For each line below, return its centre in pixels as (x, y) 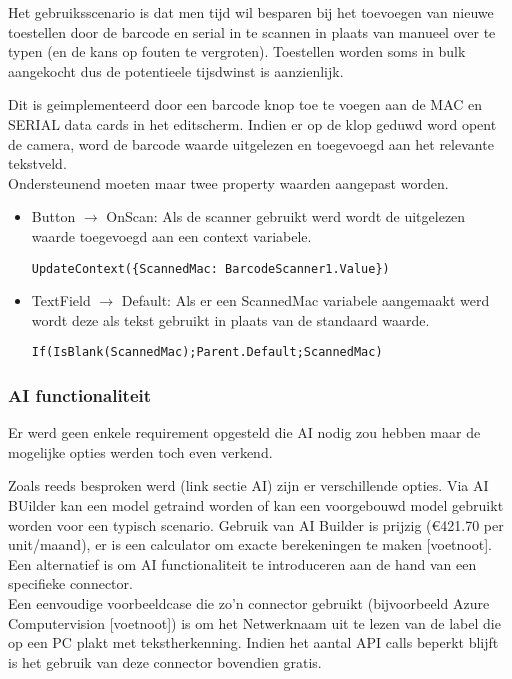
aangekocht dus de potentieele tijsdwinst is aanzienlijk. (176, 70)
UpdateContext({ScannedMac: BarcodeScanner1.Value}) (210, 268)
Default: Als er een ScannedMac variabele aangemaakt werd (305, 300)
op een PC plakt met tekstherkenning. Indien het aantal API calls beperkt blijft (253, 642)
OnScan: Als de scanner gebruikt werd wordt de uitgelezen (286, 216)
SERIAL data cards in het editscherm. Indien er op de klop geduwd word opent (252, 123)
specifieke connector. (70, 583)
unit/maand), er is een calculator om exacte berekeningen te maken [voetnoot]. (250, 544)
